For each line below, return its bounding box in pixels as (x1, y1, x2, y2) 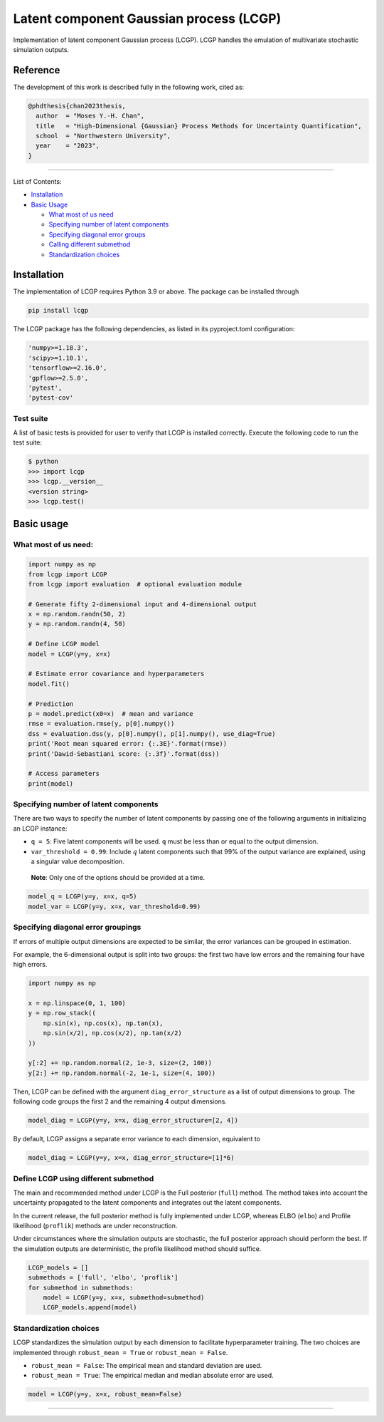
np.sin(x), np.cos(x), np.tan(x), (43, 1019, 164, 1027)
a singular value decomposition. (31, 857, 124, 866)
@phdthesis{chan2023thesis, (28, 102, 126, 110)
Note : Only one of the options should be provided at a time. (31, 873, 206, 882)
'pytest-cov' (28, 394, 74, 402)
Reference (13, 64, 60, 76)
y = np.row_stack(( (28, 1009, 96, 1017)
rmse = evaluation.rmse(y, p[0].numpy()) (28, 720, 175, 728)
